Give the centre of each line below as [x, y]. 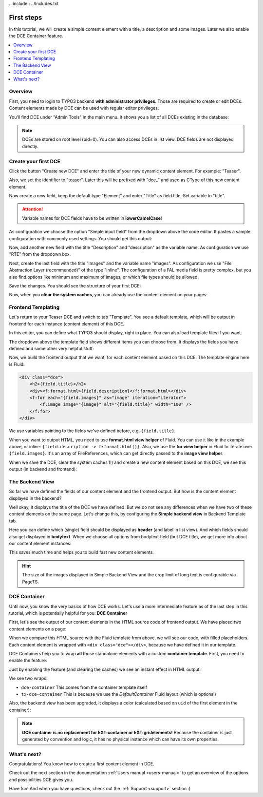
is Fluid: [17, 364]
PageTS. [30, 582]
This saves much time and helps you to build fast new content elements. [82, 552]
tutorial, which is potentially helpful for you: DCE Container [68, 613]
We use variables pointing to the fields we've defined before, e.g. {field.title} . [92, 431]
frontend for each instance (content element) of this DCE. [66, 323]
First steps [26, 17]
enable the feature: [28, 661]
